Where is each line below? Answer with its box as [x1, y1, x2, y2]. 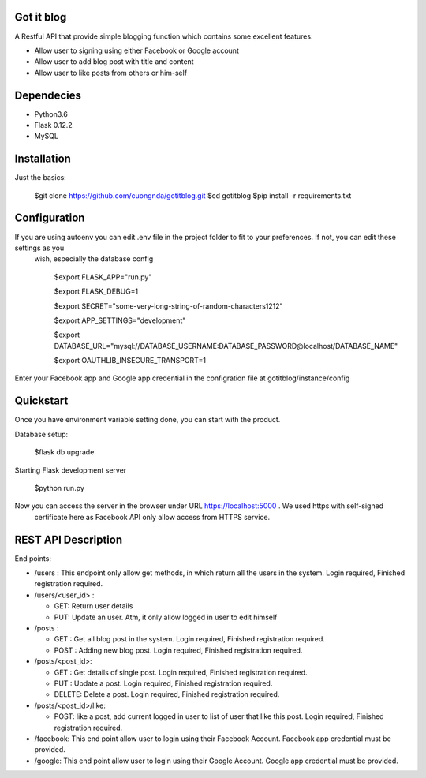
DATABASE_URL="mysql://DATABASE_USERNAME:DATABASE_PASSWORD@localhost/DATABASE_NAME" [54, 341, 398, 350]
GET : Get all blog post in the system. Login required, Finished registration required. [54, 634, 325, 644]
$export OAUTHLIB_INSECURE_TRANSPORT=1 [54, 356, 207, 365]
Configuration [14, 211, 85, 225]
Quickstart [14, 395, 69, 408]
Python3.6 [34, 109, 69, 118]
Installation [14, 152, 71, 166]
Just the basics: [14, 173, 66, 182]
